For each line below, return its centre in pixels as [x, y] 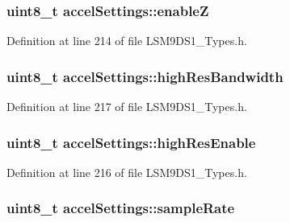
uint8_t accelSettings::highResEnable [131, 142]
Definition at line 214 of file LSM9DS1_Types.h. [127, 41]
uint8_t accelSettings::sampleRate [121, 208]
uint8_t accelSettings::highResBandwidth [145, 76]
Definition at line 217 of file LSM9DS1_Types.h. [127, 107]
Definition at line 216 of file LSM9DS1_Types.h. [127, 172]
